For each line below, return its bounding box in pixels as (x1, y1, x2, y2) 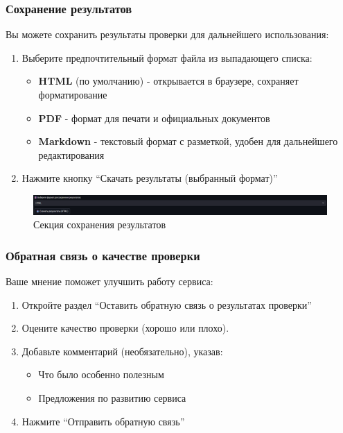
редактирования (38, 147, 105, 162)
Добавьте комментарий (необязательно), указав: (21, 343, 223, 358)
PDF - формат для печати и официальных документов (38, 110, 270, 125)
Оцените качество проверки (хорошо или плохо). (21, 321, 229, 335)
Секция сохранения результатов (33, 217, 166, 232)
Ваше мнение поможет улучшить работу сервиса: (6, 273, 213, 288)
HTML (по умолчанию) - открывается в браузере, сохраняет (38, 74, 299, 88)
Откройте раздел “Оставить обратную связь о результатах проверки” (21, 297, 312, 312)
